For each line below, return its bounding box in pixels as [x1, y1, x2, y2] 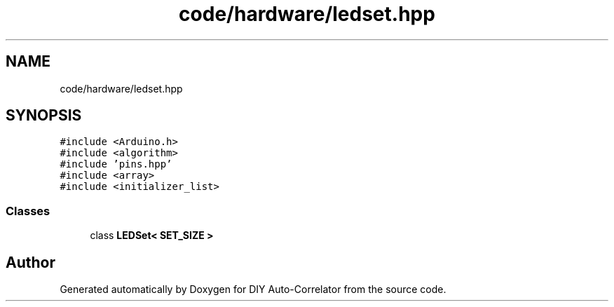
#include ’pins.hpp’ [60, 158, 172, 170]
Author [6, 253, 55, 271]
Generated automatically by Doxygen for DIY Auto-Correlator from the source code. [60, 283, 446, 296]
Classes [6, 203, 50, 218]
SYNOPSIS [6, 107, 82, 125]
